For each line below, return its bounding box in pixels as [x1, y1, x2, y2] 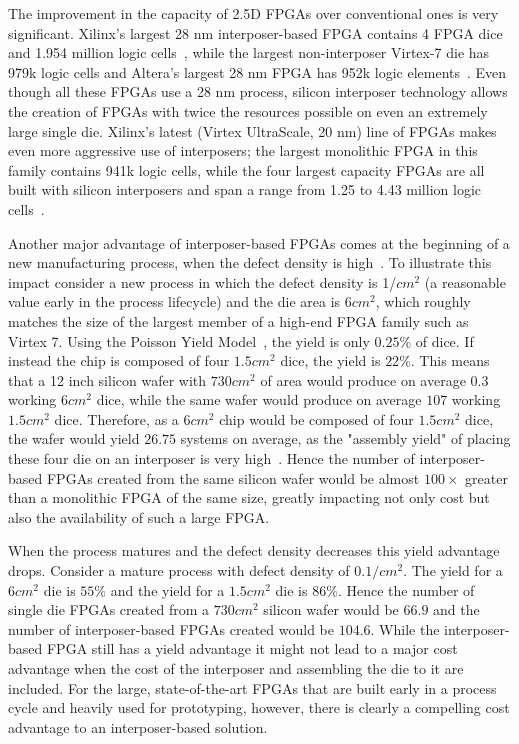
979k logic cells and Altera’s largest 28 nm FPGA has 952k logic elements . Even [8, 61, 507, 82]
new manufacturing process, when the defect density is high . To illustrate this [8, 252, 492, 273]
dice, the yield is [280, 350, 381, 371]
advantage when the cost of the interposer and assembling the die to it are [8, 658, 464, 678]
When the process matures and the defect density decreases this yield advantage [8, 540, 500, 561]
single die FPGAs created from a [8, 599, 209, 620]
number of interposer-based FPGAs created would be [8, 618, 334, 639]
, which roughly [375, 291, 471, 312]
